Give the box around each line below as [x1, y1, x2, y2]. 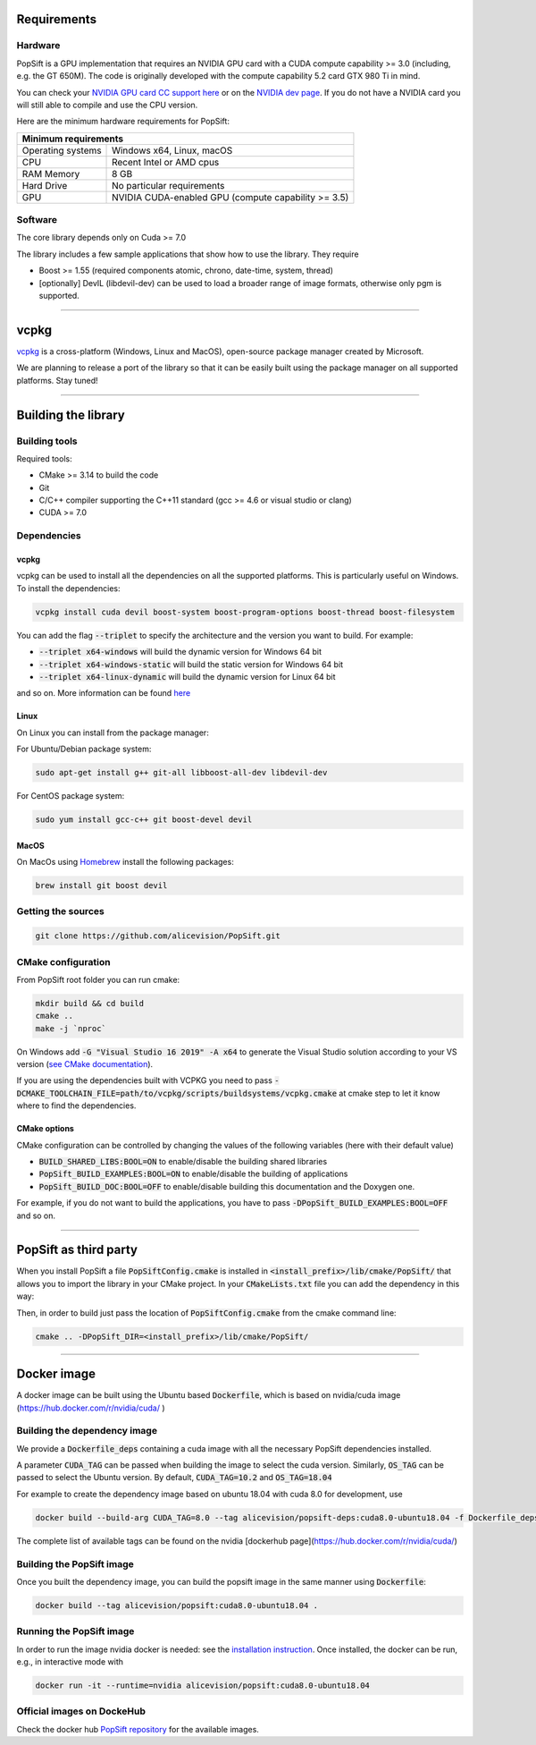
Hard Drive [21, 179, 68, 191]
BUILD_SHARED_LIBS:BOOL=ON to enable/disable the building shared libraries [38, 1156, 328, 1166]
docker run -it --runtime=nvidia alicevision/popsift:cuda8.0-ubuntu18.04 [35, 1681, 371, 1690]
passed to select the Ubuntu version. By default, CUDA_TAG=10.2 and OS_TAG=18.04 [16, 1472, 332, 1483]
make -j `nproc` [35, 1023, 107, 1033]
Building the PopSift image [16, 1557, 134, 1570]
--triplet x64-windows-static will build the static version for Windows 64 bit [38, 658, 344, 670]
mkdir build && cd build [35, 998, 145, 1008]
